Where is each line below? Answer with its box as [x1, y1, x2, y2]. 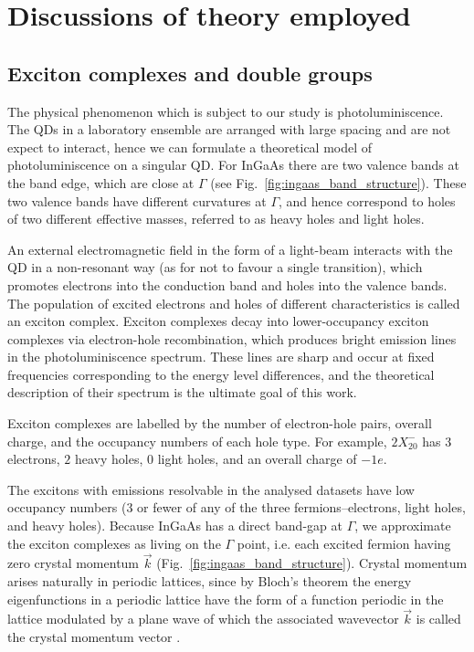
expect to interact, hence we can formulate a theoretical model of [7, 137, 373, 156]
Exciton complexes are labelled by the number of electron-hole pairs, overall [7, 414, 432, 433]
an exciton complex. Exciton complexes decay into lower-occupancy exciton [7, 311, 429, 331]
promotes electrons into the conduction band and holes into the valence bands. [7, 275, 448, 294]
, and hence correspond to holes [279, 191, 456, 210]
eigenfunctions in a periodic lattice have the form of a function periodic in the [7, 589, 444, 608]
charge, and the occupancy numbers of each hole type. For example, [7, 431, 387, 450]
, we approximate [354, 516, 451, 535]
